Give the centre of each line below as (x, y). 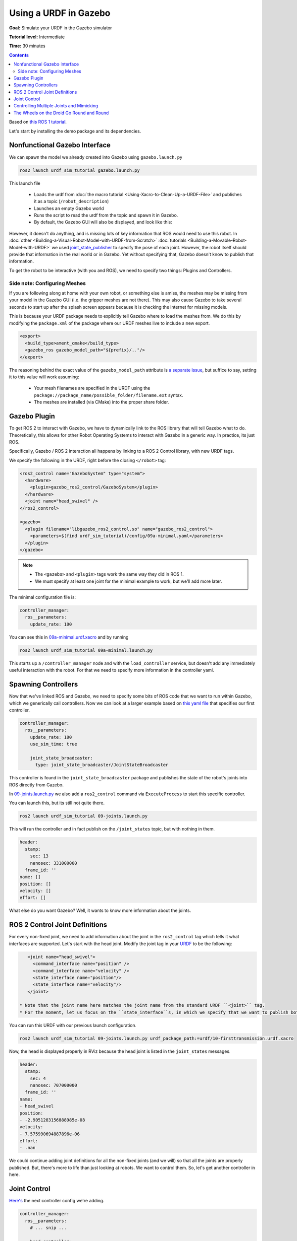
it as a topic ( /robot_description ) (71, 202)
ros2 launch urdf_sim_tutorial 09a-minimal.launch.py (86, 650)
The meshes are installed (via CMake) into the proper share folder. (101, 402)
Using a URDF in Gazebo (60, 13)
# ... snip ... (48, 1228)
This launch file (25, 183)
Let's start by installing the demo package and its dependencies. (75, 131)
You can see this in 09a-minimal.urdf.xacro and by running (69, 637)
